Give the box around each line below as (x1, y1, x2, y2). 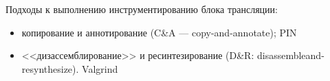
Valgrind (82, 61, 118, 76)
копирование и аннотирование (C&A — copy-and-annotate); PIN (21, 25, 297, 39)
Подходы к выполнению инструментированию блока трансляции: (5, 2, 278, 16)
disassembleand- (256, 48, 324, 62)
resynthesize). (21, 61, 79, 76)
